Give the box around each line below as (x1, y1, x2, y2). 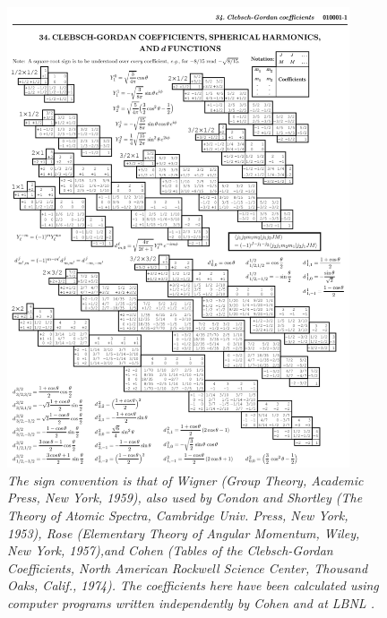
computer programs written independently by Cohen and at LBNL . (7, 593, 374, 612)
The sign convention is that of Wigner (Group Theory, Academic (7, 470, 364, 489)
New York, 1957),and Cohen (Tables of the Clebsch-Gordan (7, 541, 333, 560)
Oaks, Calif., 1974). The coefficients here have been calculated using (7, 576, 379, 595)
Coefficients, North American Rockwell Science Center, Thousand (7, 558, 368, 577)
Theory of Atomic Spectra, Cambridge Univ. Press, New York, (7, 505, 348, 524)
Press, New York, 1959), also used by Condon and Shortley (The (7, 488, 363, 507)
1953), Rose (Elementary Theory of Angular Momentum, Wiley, (7, 523, 360, 542)
